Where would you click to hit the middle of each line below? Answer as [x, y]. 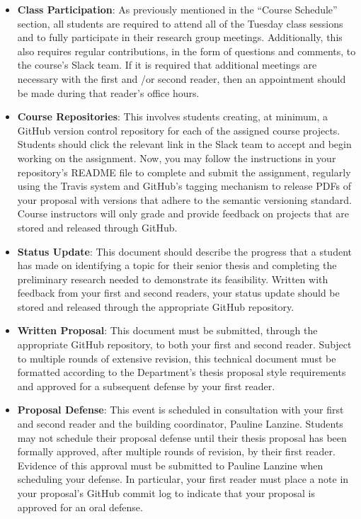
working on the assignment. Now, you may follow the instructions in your [177, 158]
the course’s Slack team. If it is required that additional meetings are [167, 65]
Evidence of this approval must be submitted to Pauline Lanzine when [170, 465]
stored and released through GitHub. [97, 227]
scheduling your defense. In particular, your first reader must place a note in [183, 479]
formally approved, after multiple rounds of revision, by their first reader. [176, 451]
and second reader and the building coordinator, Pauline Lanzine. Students [180, 424]
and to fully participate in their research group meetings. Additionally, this [180, 37]
